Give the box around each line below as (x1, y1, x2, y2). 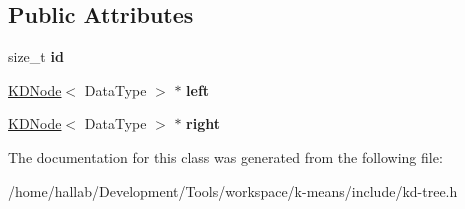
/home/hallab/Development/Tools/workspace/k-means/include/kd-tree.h (8, 180, 458, 201)
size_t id (8, 46, 64, 67)
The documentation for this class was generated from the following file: (8, 146, 443, 167)
